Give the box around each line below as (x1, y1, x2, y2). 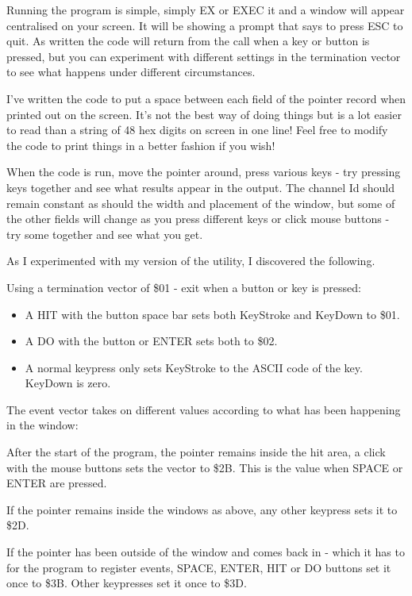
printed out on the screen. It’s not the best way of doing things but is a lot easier (6, 106, 402, 122)
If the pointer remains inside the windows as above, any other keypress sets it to (6, 501, 398, 517)
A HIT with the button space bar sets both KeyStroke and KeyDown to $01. (25, 306, 400, 322)
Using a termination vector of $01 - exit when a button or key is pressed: (6, 279, 361, 295)
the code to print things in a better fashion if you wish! (6, 137, 275, 153)
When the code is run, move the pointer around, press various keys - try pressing (6, 163, 401, 180)
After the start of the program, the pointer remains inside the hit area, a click (6, 444, 386, 460)
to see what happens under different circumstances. (6, 63, 256, 80)
